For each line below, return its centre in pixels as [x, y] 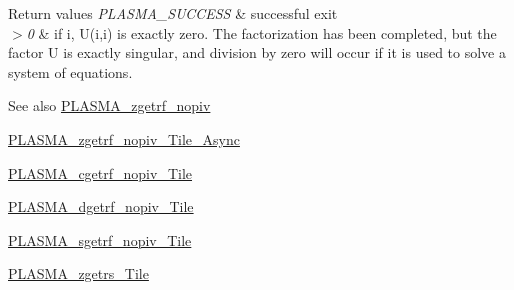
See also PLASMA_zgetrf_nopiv [109, 105]
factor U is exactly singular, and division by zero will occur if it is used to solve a [257, 52]
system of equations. [70, 71]
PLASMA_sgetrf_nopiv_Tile [100, 239]
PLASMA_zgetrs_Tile [78, 273]
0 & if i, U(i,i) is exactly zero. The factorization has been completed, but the [261, 32]
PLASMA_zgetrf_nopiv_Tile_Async [124, 138]
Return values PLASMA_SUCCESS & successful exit [173, 13]
